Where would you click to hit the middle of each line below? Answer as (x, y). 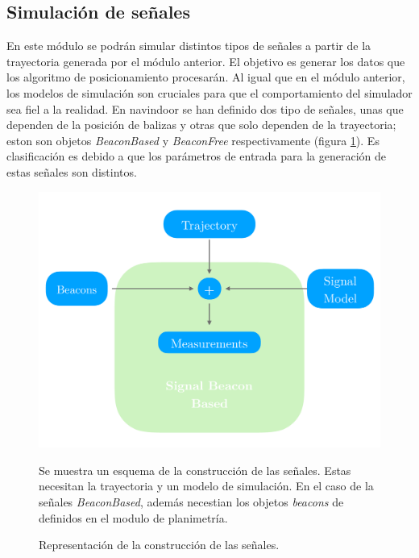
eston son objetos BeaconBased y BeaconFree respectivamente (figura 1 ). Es (193, 140)
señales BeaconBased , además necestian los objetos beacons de (191, 501)
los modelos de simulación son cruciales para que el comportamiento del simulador (209, 92)
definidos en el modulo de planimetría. (133, 517)
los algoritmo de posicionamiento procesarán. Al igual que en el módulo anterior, (206, 77)
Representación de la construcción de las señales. (159, 545)
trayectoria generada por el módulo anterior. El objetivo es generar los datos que (206, 61)
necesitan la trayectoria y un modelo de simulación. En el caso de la (206, 486)
